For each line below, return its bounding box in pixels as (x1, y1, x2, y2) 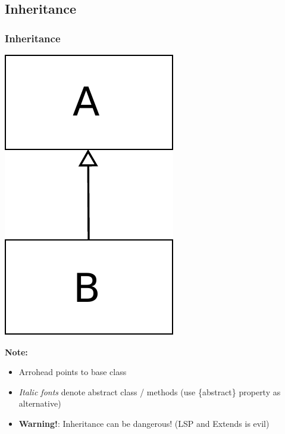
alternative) (18, 397, 61, 410)
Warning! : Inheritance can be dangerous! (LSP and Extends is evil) (18, 417, 270, 429)
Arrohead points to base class (18, 366, 127, 378)
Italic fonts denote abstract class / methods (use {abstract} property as (18, 385, 281, 398)
